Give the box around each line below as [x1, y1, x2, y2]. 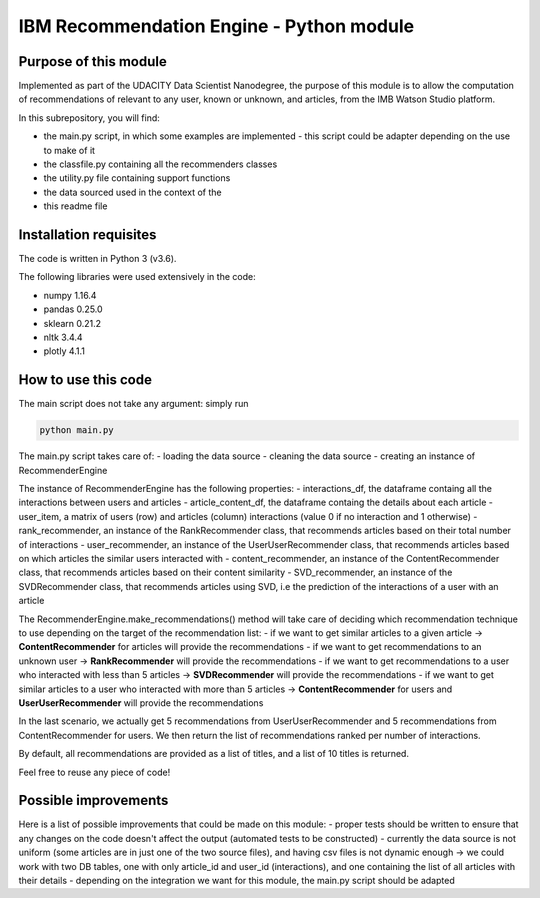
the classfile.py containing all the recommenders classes [43, 158, 278, 170]
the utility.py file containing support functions [43, 172, 231, 184]
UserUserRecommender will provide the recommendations [18, 696, 264, 709]
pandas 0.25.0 [43, 303, 104, 315]
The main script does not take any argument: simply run [18, 398, 249, 410]
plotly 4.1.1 [43, 345, 85, 357]
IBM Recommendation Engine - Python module [18, 15, 415, 37]
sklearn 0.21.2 [43, 317, 102, 329]
